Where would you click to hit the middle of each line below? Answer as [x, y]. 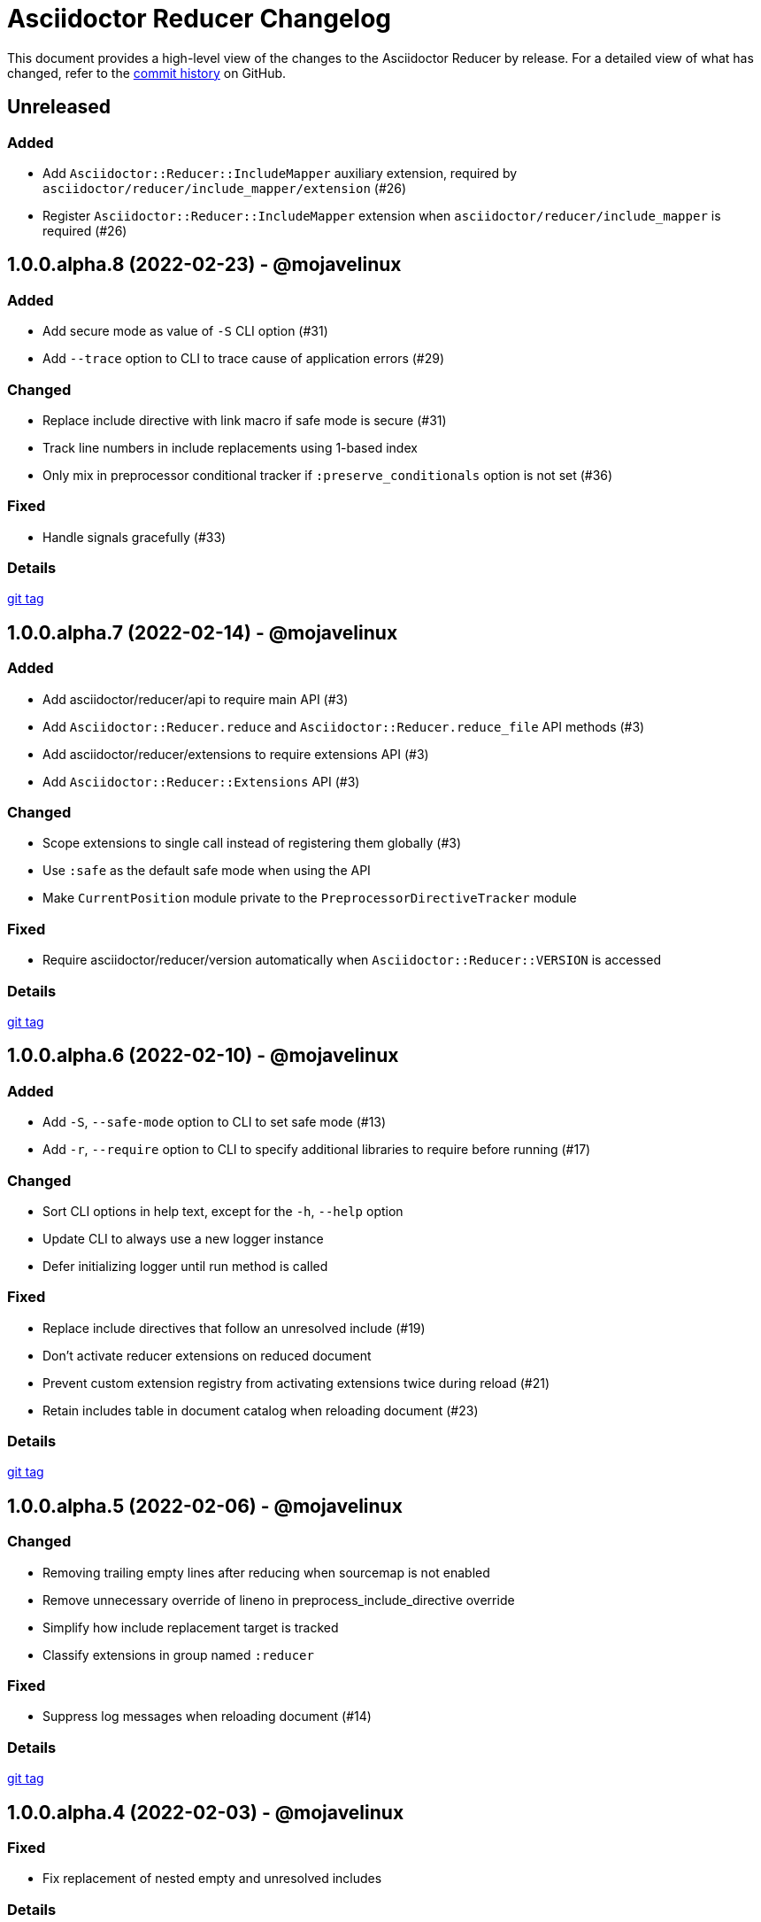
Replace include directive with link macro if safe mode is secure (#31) [245, 420]
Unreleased [59, 107]
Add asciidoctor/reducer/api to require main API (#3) [196, 699]
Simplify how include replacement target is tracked [191, 1627]
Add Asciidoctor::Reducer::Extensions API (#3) [201, 781]
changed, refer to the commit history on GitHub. [147, 73]
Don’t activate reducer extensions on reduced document [207, 1355]
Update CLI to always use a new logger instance [183, 1238]
